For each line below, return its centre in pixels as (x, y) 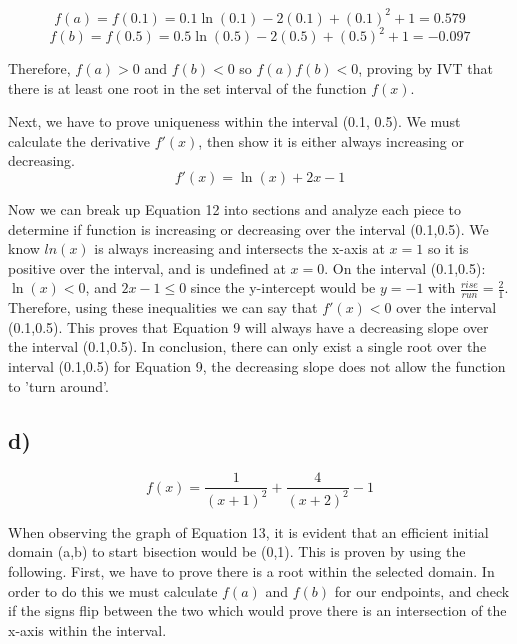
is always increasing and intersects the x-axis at (239, 248)
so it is (448, 248)
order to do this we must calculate (113, 590)
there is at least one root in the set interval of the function (187, 87)
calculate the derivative (79, 140)
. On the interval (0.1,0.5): (405, 267)
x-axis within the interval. (87, 629)
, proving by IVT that (425, 68)
